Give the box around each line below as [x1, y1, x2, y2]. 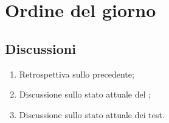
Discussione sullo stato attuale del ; [19, 88, 151, 101]
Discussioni [5, 39, 76, 58]
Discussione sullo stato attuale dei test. [19, 108, 165, 121]
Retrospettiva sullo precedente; [19, 67, 134, 80]
